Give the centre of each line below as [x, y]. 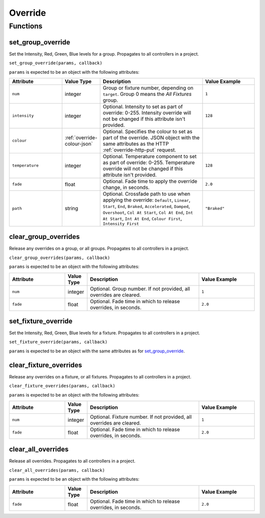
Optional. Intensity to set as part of [143, 107]
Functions [26, 26]
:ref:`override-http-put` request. [140, 150]
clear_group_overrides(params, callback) [60, 258]
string [71, 208]
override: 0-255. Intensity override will [147, 113]
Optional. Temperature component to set [150, 156]
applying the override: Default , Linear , [147, 200]
